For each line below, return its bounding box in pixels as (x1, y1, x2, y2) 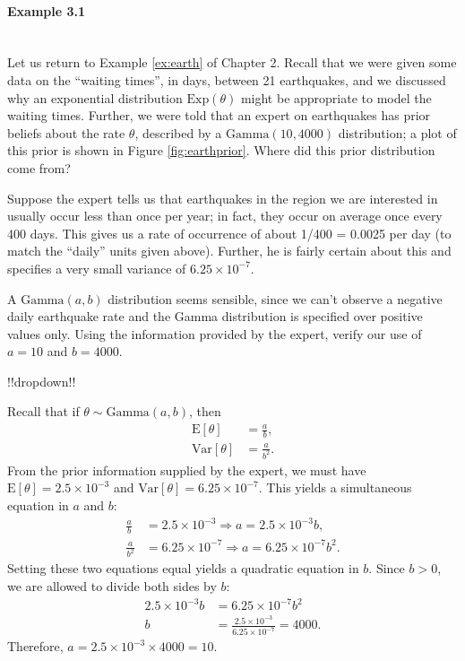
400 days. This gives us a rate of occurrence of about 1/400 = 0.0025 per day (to (7, 223, 452, 242)
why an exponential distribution (7, 88, 183, 107)
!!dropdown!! (7, 371, 76, 390)
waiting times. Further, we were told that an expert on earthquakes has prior (7, 106, 431, 125)
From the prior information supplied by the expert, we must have (7, 460, 366, 479)
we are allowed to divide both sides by (7, 576, 217, 595)
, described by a (134, 123, 222, 142)
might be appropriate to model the (240, 88, 432, 107)
